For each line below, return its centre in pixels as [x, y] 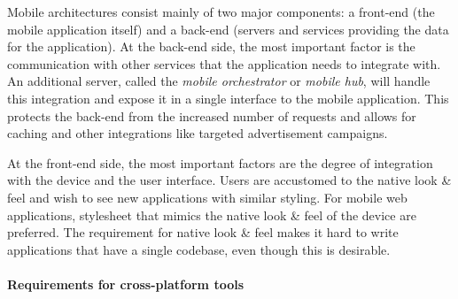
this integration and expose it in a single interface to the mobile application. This [228, 98]
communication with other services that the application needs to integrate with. [224, 63]
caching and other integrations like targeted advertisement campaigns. [198, 133]
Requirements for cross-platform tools [126, 284]
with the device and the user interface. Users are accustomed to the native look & [229, 180]
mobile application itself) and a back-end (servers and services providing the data [228, 29]
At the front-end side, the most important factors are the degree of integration [220, 162]
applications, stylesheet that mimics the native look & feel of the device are [212, 215]
